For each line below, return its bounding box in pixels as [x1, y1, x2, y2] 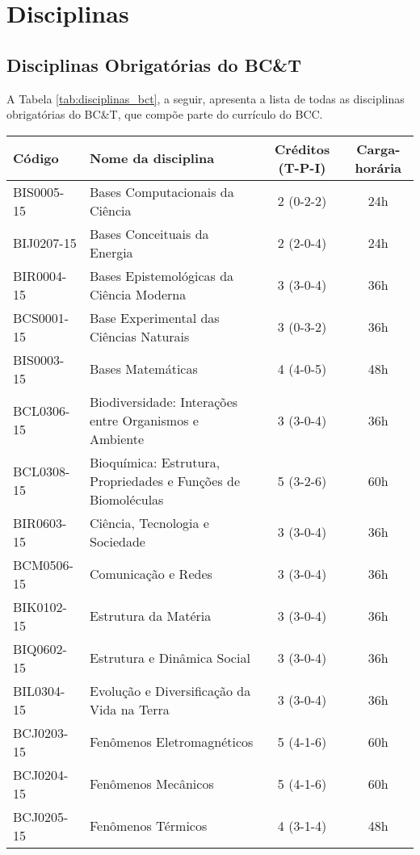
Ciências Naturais [89, 326, 190, 346]
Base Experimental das [89, 308, 220, 327]
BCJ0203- [13, 723, 69, 742]
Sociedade [89, 531, 145, 551]
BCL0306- [13, 401, 70, 421]
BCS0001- [13, 308, 69, 327]
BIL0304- [13, 681, 65, 700]
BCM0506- [13, 555, 73, 574]
